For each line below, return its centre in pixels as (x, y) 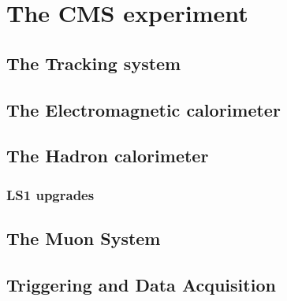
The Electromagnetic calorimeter (143, 109)
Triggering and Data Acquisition (141, 284)
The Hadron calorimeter (108, 156)
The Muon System (84, 238)
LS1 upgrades (50, 194)
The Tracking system (94, 63)
